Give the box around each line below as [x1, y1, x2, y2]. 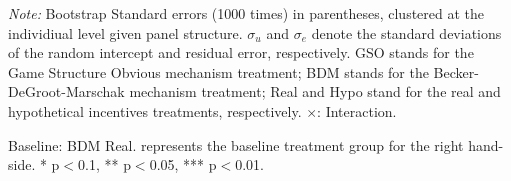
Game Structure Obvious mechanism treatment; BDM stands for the [8, 61, 429, 82]
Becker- [433, 61, 479, 82]
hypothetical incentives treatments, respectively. [8, 100, 302, 121]
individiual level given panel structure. [8, 22, 243, 43]
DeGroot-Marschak [8, 81, 125, 102]
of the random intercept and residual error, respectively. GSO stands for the [8, 42, 474, 63]
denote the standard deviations [311, 22, 502, 43]
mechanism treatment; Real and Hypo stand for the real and [129, 81, 501, 102]
